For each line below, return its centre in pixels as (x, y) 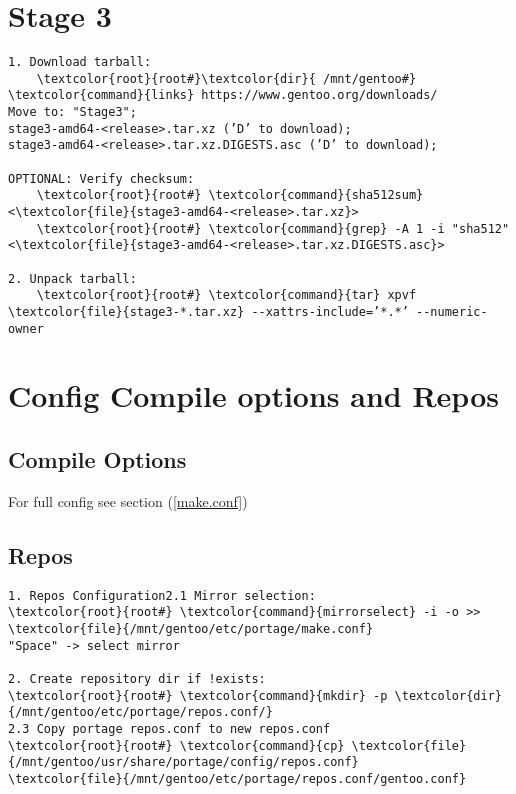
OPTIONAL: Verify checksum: (101, 178)
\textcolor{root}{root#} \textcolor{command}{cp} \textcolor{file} (237, 745)
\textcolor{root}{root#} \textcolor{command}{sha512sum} (230, 195)
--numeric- (452, 311)
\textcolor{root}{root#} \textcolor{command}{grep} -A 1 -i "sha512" (273, 228)
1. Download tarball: (80, 62)
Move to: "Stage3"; (72, 112)
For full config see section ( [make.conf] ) (128, 500)
